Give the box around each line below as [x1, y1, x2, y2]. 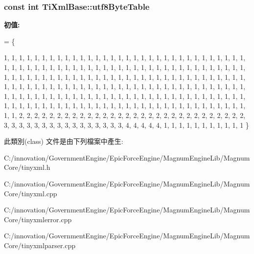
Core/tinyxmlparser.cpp [4, 240, 76, 250]
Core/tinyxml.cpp [4, 188, 57, 198]
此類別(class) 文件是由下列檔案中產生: [4, 136, 123, 146]
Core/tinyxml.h [4, 162, 50, 172]
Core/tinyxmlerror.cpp [4, 214, 72, 224]
